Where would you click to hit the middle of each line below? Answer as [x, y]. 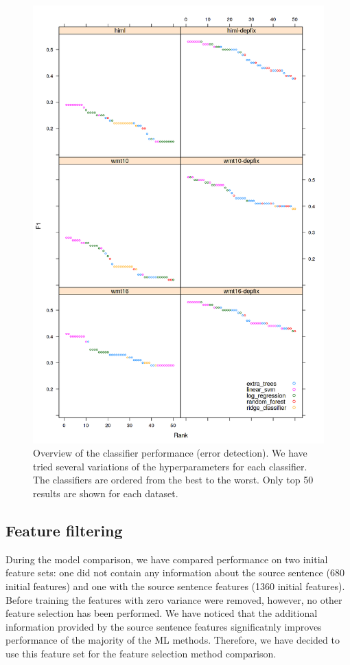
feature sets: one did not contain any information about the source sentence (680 [175, 573]
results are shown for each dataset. [106, 493]
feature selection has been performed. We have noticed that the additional [162, 613]
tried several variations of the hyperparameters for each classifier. [170, 466]
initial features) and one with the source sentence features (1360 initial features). [175, 586]
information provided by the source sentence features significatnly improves [164, 626]
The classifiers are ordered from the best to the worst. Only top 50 [173, 480]
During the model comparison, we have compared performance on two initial [167, 559]
